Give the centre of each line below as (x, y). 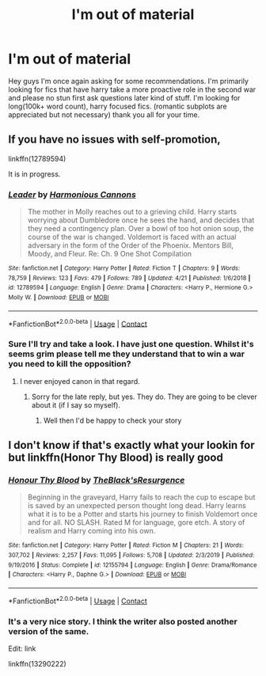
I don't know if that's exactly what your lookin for (131, 445)
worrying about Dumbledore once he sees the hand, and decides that (141, 220)
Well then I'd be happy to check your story (112, 420)
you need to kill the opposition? (70, 364)
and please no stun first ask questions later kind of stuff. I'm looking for (124, 97)
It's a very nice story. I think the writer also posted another (123, 621)
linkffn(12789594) (37, 158)
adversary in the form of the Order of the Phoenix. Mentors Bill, (130, 245)
